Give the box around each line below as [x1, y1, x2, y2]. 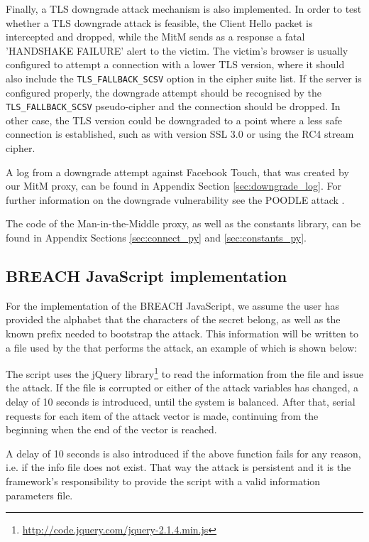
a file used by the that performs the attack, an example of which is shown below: [6, 340, 358, 354]
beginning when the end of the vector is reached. [6, 422, 217, 437]
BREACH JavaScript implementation [6, 265, 287, 287]
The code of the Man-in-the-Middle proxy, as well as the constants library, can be [6, 216, 361, 231]
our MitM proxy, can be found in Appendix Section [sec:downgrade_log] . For [6, 178, 342, 193]
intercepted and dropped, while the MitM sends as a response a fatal [6, 29, 305, 44]
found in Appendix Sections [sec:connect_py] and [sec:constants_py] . [6, 230, 307, 245]
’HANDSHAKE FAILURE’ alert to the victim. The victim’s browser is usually [6, 43, 348, 58]
